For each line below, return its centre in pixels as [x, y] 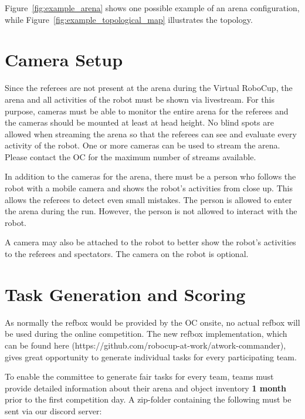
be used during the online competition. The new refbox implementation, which [146, 334]
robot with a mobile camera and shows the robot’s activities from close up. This [149, 188]
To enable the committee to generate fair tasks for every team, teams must [139, 376]
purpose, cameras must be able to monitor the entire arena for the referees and [147, 111]
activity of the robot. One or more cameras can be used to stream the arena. [143, 145]
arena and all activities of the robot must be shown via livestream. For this [140, 99]
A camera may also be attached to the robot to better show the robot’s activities [150, 242]
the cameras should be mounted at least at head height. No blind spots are [139, 122]
